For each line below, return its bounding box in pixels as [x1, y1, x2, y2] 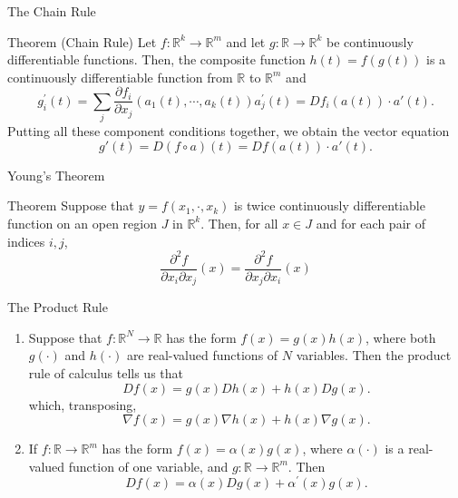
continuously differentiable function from [7, 67, 233, 86]
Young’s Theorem [7, 165, 105, 184]
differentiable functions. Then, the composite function [7, 50, 306, 69]
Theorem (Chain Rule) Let [7, 32, 157, 51]
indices [7, 231, 45, 250]
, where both [365, 327, 436, 347]
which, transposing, [28, 395, 137, 414]
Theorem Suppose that [7, 196, 134, 215]
